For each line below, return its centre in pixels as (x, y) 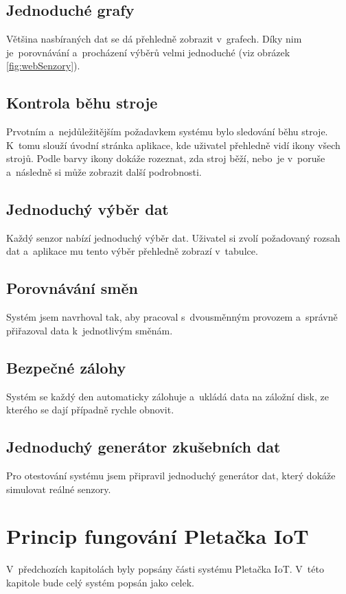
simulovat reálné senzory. (59, 489)
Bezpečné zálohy (66, 367)
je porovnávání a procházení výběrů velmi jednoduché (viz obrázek (148, 52)
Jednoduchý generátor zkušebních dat (143, 447)
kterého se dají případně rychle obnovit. (90, 410)
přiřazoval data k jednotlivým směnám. (90, 330)
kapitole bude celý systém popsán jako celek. (100, 582)
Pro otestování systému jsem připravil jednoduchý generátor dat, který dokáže (171, 475)
